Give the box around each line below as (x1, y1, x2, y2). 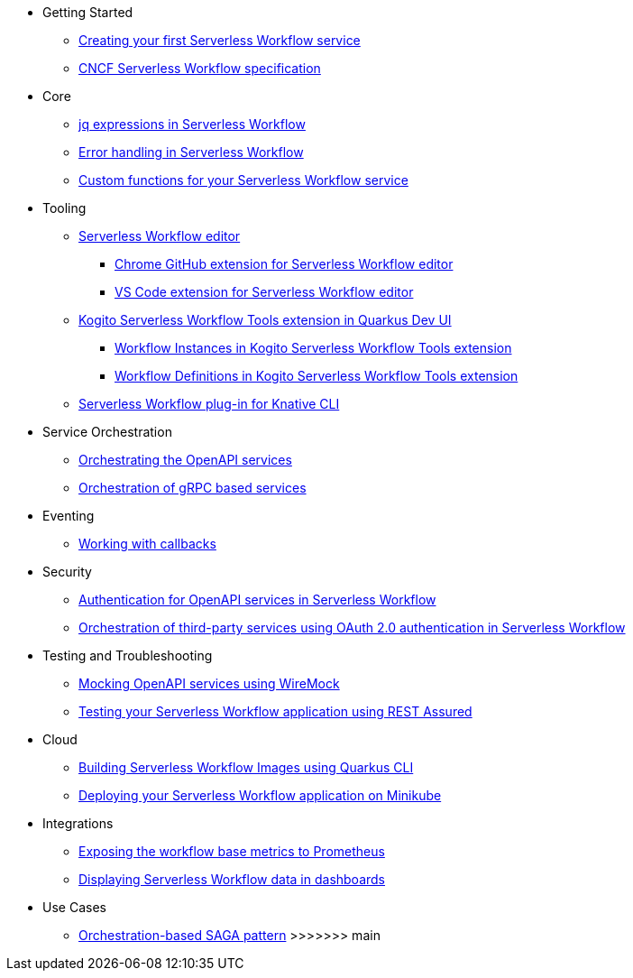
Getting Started (42, 5, 133, 20)
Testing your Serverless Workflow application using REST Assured (78, 704, 472, 719)
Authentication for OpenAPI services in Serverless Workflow (78, 592, 436, 607)
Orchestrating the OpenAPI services (78, 452, 292, 467)
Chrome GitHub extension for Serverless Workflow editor (115, 256, 454, 272)
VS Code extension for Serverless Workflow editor (115, 284, 414, 300)
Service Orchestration (42, 424, 172, 439)
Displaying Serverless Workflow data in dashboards (78, 872, 386, 887)
